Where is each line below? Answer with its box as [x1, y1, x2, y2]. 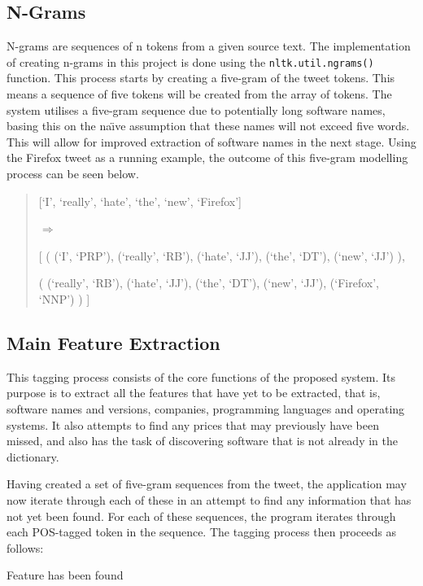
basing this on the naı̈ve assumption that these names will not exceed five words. [7, 117, 410, 134]
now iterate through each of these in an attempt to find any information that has [7, 491, 412, 508]
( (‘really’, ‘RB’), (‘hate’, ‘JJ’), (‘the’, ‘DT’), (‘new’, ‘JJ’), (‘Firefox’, [38, 274, 380, 291]
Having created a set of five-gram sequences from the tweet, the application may [7, 475, 407, 492]
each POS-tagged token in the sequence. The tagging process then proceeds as [7, 523, 396, 540]
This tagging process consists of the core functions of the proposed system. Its [7, 368, 396, 385]
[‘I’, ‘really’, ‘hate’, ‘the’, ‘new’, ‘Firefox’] [38, 192, 242, 209]
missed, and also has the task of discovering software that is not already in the [7, 432, 398, 449]
